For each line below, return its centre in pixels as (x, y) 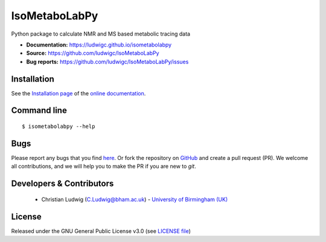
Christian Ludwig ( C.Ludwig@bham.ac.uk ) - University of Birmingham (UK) (135, 199)
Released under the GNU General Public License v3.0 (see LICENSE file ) (101, 231)
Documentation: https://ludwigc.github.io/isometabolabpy (99, 45)
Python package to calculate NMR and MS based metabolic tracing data (101, 34)
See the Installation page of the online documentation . (78, 93)
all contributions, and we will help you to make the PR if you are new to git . (104, 167)
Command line (39, 111)
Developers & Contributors (62, 184)
